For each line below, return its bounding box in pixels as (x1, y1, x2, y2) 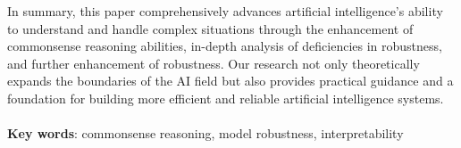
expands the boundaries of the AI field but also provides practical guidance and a (7, 71, 454, 90)
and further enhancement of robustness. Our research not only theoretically (7, 53, 420, 72)
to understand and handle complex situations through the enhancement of (7, 19, 414, 37)
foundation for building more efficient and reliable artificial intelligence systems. (7, 88, 444, 107)
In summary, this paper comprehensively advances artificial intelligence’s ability (7, 2, 443, 20)
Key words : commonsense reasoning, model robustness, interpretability (7, 124, 404, 143)
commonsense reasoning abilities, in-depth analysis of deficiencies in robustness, (7, 37, 442, 55)
